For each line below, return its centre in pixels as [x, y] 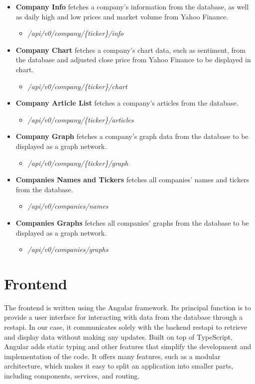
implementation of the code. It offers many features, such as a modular [112, 356]
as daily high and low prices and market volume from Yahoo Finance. [122, 16]
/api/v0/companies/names [68, 206]
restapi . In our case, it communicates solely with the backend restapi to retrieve [126, 327]
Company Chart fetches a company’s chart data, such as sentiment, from [131, 50]
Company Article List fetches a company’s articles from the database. [127, 103]
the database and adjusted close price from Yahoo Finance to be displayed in [133, 60]
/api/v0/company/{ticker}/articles [81, 119]
